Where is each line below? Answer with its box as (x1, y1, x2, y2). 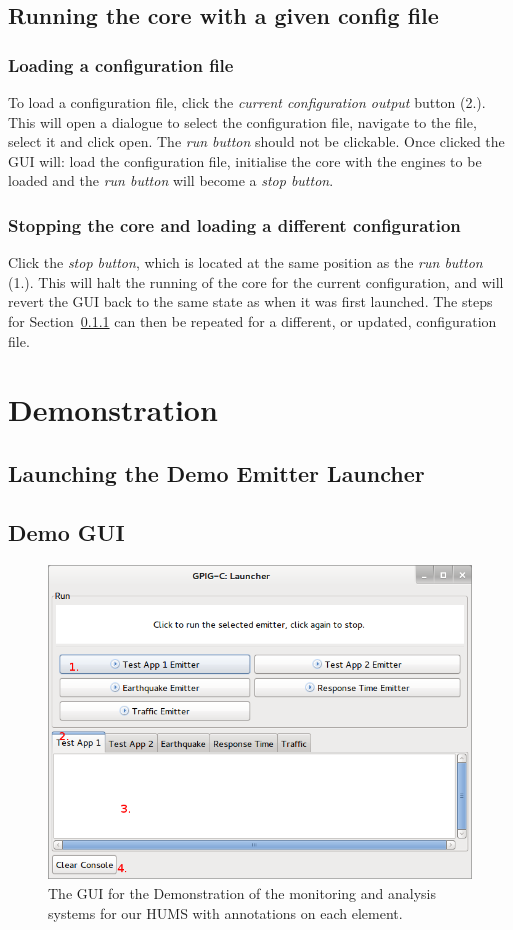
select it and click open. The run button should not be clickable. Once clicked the (8, 131, 505, 152)
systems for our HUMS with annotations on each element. (48, 902, 403, 923)
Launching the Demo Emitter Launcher (8, 457, 425, 488)
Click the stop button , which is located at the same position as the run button (8, 252, 483, 273)
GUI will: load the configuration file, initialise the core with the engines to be (8, 150, 482, 171)
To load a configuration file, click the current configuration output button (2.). (8, 92, 486, 112)
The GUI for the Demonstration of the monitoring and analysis (48, 883, 436, 904)
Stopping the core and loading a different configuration (8, 212, 461, 237)
